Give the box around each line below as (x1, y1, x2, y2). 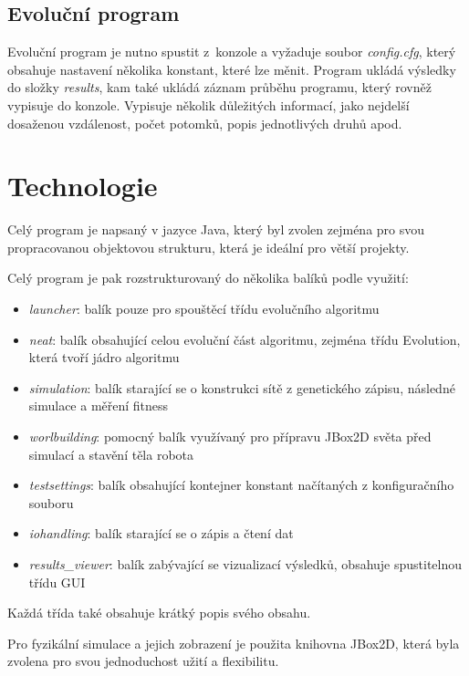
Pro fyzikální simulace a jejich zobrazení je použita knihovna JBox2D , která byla (7, 633, 460, 652)
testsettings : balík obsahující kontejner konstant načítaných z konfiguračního (28, 475, 454, 494)
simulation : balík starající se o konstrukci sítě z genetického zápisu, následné (28, 378, 455, 397)
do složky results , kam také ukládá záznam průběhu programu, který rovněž (7, 78, 432, 97)
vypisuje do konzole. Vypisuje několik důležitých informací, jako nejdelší (7, 95, 410, 114)
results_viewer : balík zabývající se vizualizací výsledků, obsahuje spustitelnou (28, 555, 463, 574)
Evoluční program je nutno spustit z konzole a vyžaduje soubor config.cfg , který (7, 42, 456, 61)
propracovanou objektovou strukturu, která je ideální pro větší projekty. (7, 237, 410, 256)
